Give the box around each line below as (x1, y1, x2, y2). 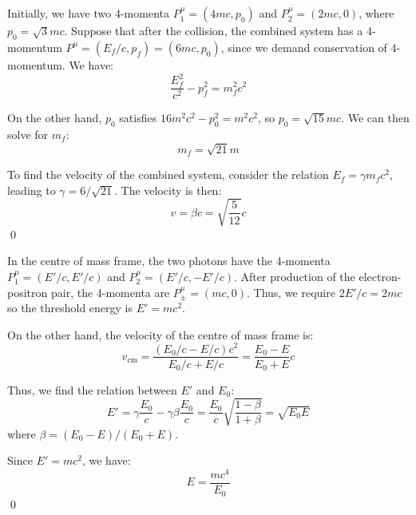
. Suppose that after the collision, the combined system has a (64, 22, 363, 39)
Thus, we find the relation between (7, 381, 177, 398)
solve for (7, 125, 49, 142)
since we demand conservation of (228, 38, 387, 55)
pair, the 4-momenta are (50, 283, 170, 300)
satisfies (119, 109, 157, 126)
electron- (359, 268, 402, 285)
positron (7, 283, 48, 300)
